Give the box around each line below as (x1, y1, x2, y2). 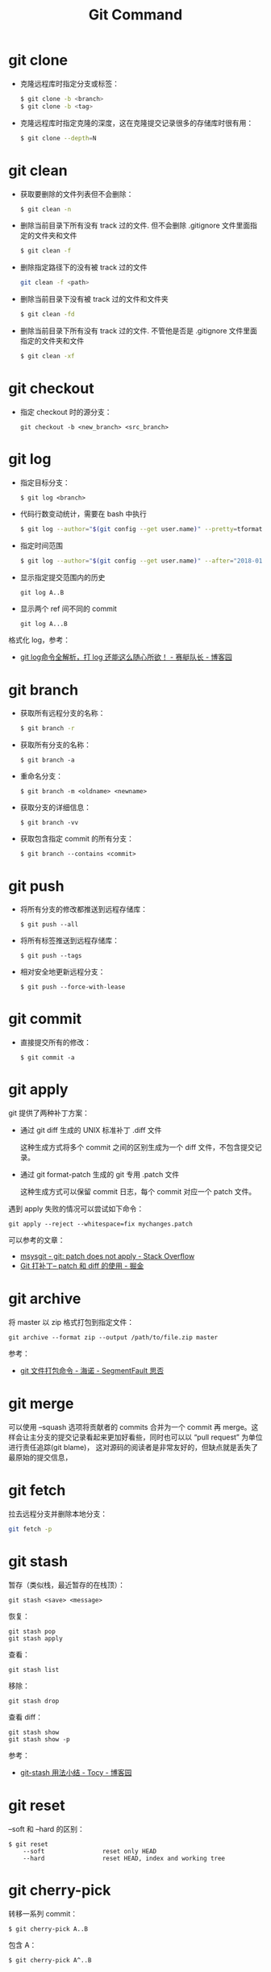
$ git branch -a (19, 756, 75, 764)
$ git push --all (19, 921, 79, 929)
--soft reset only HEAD (23, 1847, 157, 1855)
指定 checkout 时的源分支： (19, 407, 112, 416)
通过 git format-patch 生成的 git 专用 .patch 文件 (19, 1170, 180, 1180)
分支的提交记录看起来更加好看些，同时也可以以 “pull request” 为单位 (35, 1432, 263, 1442)
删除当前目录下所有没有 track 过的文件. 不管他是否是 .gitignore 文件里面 (19, 326, 258, 336)
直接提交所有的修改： (19, 1038, 91, 1047)
